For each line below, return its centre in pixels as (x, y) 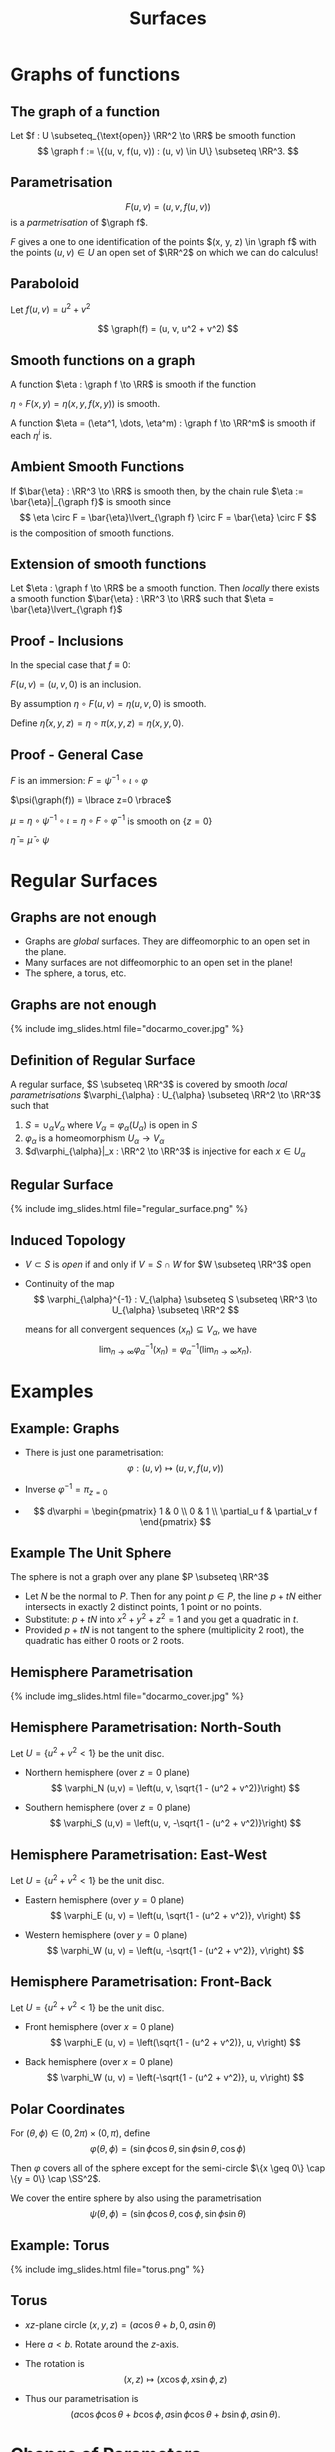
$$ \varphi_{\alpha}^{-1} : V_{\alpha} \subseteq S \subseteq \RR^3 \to (175, 1299)
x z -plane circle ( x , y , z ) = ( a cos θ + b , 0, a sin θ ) (120, 2324)
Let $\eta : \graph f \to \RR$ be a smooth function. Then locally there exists (165, 588)
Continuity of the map (69, 1283)
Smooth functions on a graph (103, 360)
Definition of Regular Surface (103, 1060)
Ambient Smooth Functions (97, 467)
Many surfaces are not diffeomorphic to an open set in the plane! (158, 963)
